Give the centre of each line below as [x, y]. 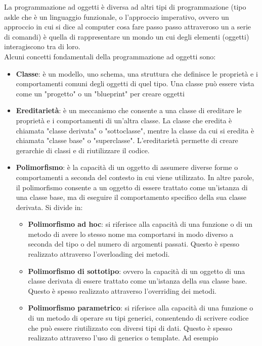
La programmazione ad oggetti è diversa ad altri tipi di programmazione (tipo [125, 7]
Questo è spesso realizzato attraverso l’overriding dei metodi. [122, 290]
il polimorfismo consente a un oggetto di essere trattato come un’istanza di [132, 187]
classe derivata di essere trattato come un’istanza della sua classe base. [138, 281]
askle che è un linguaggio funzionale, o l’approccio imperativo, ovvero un [117, 16]
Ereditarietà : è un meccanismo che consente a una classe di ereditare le [129, 110]
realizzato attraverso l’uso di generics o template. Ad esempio [123, 338]
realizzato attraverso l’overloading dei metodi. [99, 254]
